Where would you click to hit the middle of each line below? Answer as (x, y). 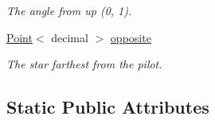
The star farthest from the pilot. (84, 64)
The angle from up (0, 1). (69, 10)
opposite (131, 37)
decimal (70, 37)
